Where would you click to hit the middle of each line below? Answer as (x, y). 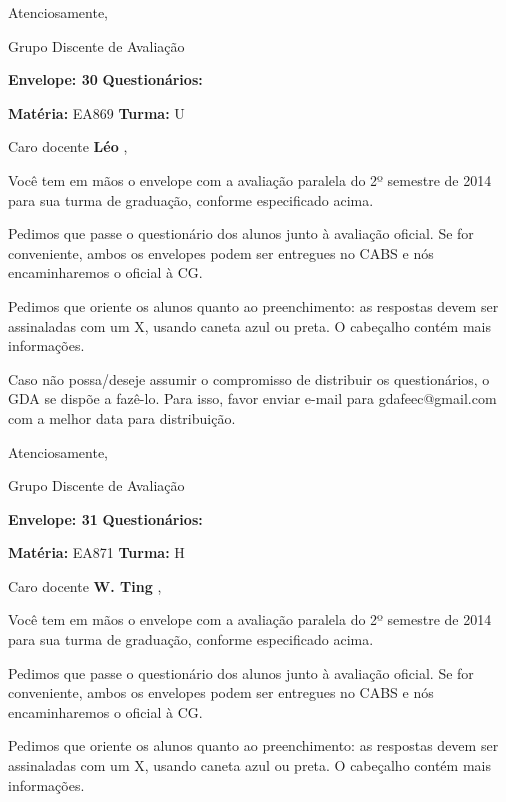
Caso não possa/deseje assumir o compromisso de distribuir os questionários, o (249, 378)
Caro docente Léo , (68, 146)
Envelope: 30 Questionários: (105, 79)
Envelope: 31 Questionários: (105, 518)
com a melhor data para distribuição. (122, 417)
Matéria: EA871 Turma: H (96, 552)
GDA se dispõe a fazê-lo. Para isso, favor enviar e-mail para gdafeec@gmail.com (252, 398)
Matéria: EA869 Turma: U (96, 112)
